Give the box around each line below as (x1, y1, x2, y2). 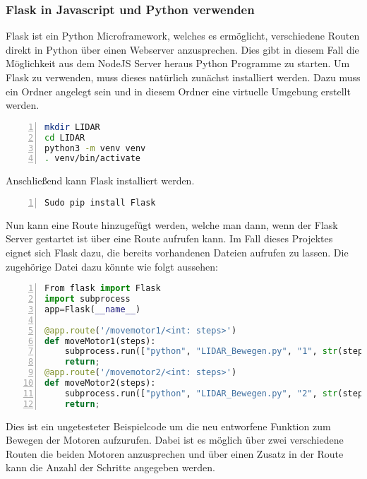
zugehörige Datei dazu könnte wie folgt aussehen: (6, 259, 218, 273)
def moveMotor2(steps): (44, 378, 156, 388)
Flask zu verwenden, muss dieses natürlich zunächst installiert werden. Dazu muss (6, 70, 361, 84)
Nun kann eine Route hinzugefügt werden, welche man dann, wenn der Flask (6, 217, 338, 232)
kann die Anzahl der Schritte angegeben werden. (6, 460, 215, 475)
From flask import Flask (44, 283, 161, 294)
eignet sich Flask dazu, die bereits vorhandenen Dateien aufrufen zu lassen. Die (6, 244, 349, 259)
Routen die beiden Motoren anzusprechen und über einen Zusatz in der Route (6, 446, 344, 461)
